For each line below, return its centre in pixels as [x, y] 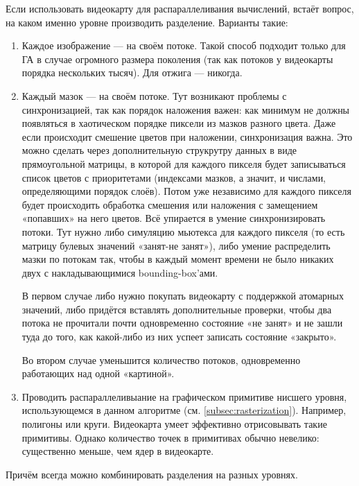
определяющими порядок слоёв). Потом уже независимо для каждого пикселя [186, 191]
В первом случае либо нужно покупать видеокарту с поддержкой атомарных [183, 296]
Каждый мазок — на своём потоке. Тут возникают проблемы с [154, 95]
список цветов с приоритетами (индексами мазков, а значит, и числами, [174, 177]
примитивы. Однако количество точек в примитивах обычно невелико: [170, 437]
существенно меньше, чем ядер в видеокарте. [118, 451]
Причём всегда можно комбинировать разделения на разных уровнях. [152, 474]
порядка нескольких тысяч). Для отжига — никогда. [132, 72]
